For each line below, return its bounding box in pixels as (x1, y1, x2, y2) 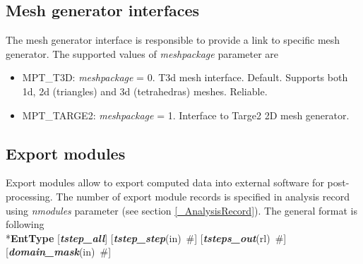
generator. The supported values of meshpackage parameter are (6, 46, 279, 61)
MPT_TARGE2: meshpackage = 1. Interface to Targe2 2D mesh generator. (22, 107, 350, 122)
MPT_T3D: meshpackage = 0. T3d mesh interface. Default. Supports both (22, 70, 348, 85)
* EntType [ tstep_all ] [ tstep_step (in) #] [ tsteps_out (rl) (6, 230, 270, 245)
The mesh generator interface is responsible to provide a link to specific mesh (6, 32, 340, 47)
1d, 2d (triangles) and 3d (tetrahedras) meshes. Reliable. (22, 83, 268, 98)
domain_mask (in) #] (8, 244, 112, 259)
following (6, 217, 44, 232)
